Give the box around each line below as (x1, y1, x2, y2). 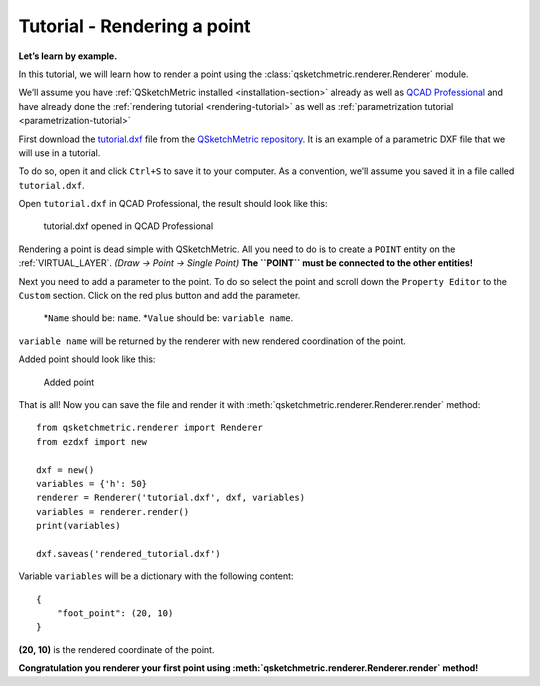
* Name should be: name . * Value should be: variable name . (43, 312, 294, 324)
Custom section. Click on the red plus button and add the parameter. (18, 290, 301, 302)
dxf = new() (36, 464, 95, 475)
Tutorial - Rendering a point (18, 15, 251, 37)
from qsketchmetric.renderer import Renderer (36, 422, 264, 434)
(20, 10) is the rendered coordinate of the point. (18, 643, 215, 655)
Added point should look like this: (18, 353, 156, 365)
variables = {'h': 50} (36, 478, 148, 489)
